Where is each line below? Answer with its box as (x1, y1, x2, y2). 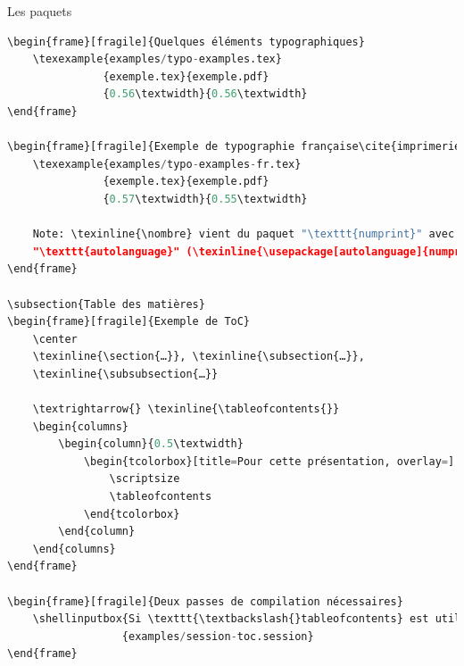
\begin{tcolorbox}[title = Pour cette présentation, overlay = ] (83, 454, 455, 468)
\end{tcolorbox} (83, 507, 180, 520)
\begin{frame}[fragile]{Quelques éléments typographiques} (7, 35, 365, 48)
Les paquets (7, 2, 72, 20)
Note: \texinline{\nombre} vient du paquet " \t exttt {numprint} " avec (32, 228, 455, 241)
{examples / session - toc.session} (121, 629, 314, 643)
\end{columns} (32, 542, 116, 555)
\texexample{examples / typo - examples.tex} (32, 53, 282, 66)
